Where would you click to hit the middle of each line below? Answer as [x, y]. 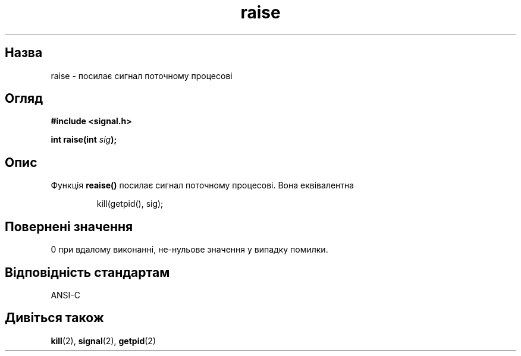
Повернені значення [69, 226]
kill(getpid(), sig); [130, 204]
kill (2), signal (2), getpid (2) [103, 341]
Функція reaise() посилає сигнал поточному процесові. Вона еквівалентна [203, 185]
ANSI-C [66, 295]
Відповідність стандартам [87, 272]
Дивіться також [54, 318]
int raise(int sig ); [84, 140]
